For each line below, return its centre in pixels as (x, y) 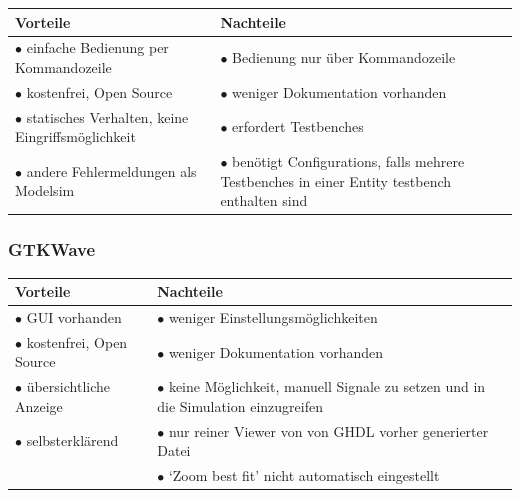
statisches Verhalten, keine (107, 116)
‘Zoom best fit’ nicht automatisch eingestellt (304, 475)
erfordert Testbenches (298, 126)
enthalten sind (264, 200)
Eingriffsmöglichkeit (75, 136)
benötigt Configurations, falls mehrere (348, 161)
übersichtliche (68, 386)
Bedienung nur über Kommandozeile (344, 57)
